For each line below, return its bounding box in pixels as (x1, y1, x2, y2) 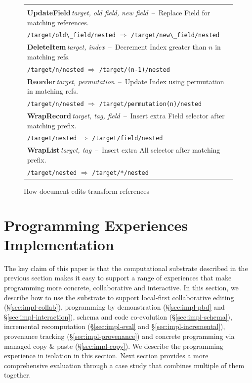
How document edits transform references (24, 185, 149, 196)
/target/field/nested (92, 135, 163, 142)
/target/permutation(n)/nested (99, 101, 202, 108)
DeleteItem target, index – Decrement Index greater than (27, 42, 207, 52)
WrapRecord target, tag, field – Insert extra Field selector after (27, 110, 225, 121)
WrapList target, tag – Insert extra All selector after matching (27, 145, 220, 155)
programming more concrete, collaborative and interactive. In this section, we (4, 282, 239, 293)
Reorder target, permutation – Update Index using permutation (27, 76, 224, 86)
